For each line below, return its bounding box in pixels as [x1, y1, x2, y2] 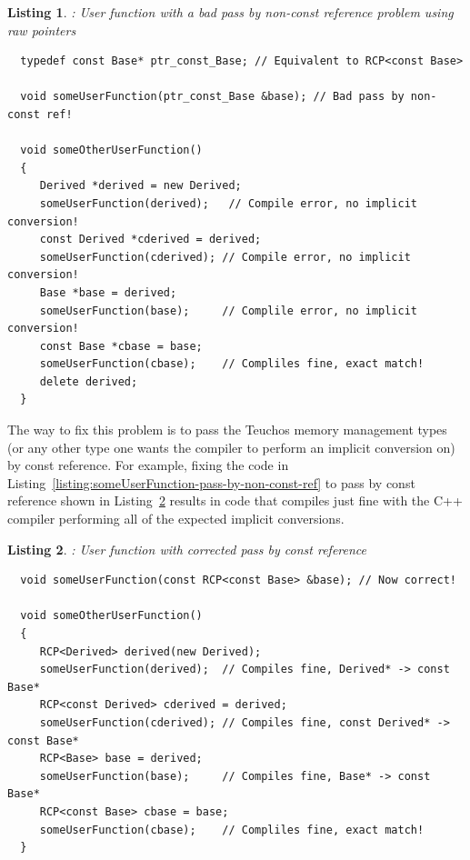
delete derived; [39, 375, 138, 388]
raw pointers [7, 20, 76, 39]
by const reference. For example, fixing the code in [7, 455, 289, 475]
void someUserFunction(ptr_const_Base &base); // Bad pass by [20, 90, 405, 104]
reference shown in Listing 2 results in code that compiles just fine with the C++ [7, 491, 463, 510]
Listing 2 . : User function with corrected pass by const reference [7, 539, 366, 558]
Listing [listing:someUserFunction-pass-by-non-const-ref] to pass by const [7, 473, 415, 492]
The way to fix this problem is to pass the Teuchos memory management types [7, 420, 447, 439]
